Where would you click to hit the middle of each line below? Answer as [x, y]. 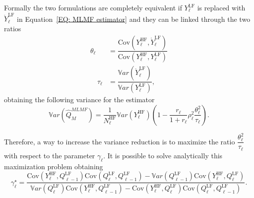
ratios [13, 28]
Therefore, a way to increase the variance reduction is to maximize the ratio [120, 141]
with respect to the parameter [50, 155]
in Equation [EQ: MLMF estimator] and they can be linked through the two [134, 19]
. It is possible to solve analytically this [163, 155]
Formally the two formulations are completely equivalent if [93, 7]
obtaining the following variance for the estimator [79, 99]
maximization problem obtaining [54, 166]
